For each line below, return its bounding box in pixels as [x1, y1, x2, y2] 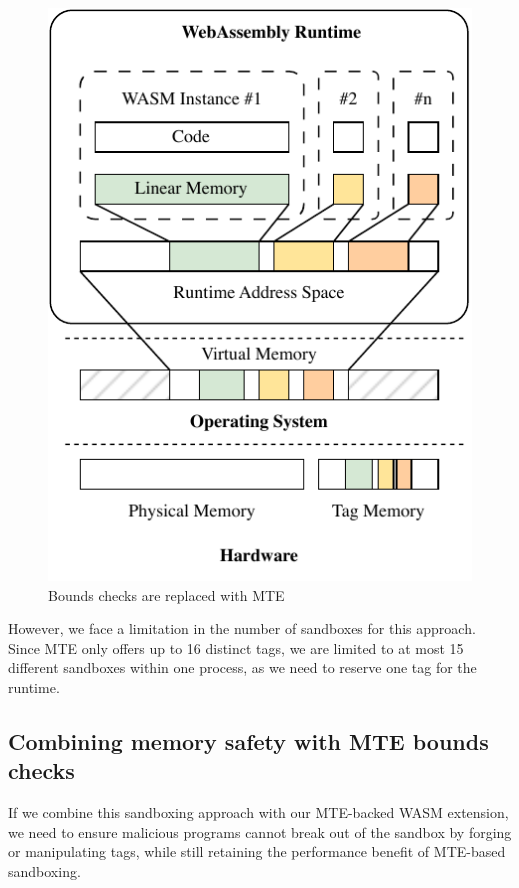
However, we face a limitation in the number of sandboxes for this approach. [8, 618, 476, 639]
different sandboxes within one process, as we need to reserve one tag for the [8, 657, 477, 678]
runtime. [8, 676, 60, 697]
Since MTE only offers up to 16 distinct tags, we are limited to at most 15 [8, 637, 464, 658]
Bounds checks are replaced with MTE [48, 584, 285, 605]
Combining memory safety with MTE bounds [8, 725, 489, 756]
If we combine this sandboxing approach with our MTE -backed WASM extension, [8, 802, 509, 823]
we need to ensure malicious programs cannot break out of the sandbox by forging [8, 821, 512, 842]
